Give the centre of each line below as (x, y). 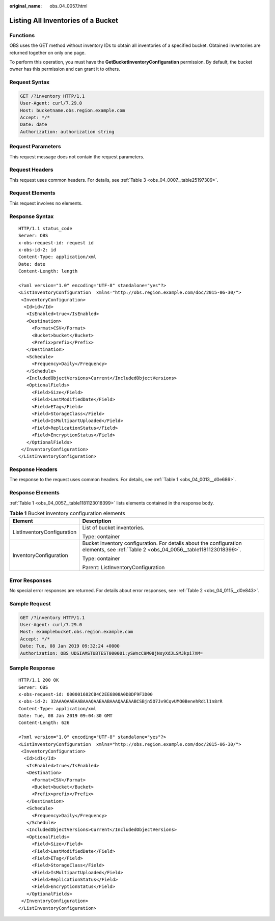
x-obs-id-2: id (37, 250)
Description (97, 521)
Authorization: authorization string (67, 132)
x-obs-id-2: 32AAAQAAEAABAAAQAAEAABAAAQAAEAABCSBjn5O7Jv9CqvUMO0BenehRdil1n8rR (120, 702)
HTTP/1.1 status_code (45, 228)
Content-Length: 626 (44, 723)
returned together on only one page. (48, 52)
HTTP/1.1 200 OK (39, 680)
